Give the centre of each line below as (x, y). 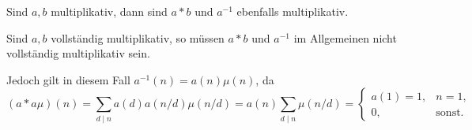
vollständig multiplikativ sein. (78, 53)
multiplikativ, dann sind (109, 11)
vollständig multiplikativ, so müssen (138, 37)
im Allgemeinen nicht (345, 37)
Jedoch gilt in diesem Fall (68, 79)
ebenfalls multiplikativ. (293, 11)
